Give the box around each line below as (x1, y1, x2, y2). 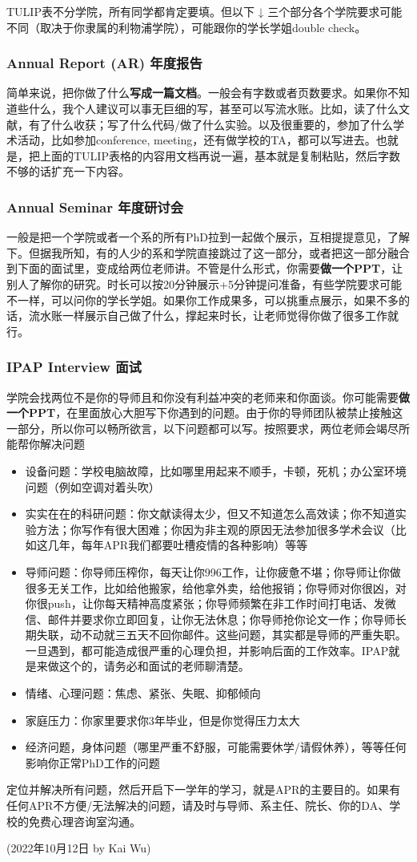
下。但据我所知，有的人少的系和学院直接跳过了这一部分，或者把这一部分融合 (6, 244, 410, 261)
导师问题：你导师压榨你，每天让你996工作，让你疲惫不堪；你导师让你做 (25, 563, 401, 580)
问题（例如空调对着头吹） (25, 478, 160, 495)
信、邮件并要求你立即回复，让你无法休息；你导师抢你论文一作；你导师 (25, 610, 395, 627)
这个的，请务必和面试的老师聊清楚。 (58, 658, 250, 674)
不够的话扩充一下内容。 (6, 163, 130, 180)
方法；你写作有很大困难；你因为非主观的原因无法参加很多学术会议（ (36, 520, 395, 537)
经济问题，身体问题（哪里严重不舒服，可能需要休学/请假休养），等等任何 (25, 739, 407, 755)
